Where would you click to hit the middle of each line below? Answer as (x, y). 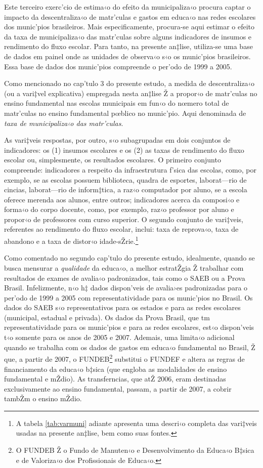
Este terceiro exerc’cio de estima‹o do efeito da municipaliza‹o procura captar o (127, 7)
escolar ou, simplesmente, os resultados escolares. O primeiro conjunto (113, 160)
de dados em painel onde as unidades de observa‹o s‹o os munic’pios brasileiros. (127, 56)
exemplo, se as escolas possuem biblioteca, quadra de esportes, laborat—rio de (125, 179)
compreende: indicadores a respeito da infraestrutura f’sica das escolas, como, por (130, 169)
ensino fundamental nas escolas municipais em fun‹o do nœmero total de (117, 103)
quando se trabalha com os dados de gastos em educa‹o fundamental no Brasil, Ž (130, 347)
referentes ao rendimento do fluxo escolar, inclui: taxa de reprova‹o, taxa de (121, 229)
